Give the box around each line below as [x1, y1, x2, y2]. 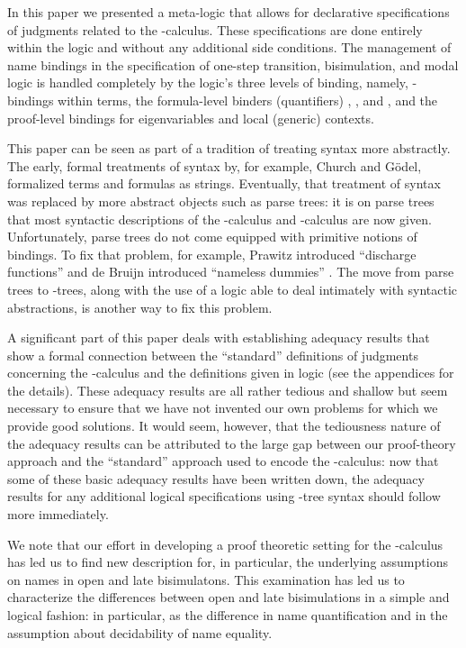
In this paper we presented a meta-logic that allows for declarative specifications [7, 3, 450, 21]
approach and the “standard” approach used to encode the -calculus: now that [7, 452, 439, 470]
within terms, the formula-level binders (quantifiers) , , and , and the [58, 90, 438, 109]
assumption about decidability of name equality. [7, 623, 273, 642]
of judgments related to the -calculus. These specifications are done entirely [7, 20, 423, 39]
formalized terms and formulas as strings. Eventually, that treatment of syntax [7, 174, 441, 193]
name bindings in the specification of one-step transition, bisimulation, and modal [7, 55, 459, 74]
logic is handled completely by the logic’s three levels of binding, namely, [7, 73, 408, 92]
